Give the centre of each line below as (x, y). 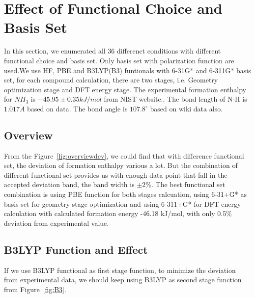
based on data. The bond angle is (77, 108)
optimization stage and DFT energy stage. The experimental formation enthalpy (125, 89)
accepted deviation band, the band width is (69, 184)
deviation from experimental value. (57, 223)
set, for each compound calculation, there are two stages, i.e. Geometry (111, 80)
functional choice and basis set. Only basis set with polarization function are (119, 60)
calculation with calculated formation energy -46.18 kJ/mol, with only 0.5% (118, 213)
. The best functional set (188, 184)
